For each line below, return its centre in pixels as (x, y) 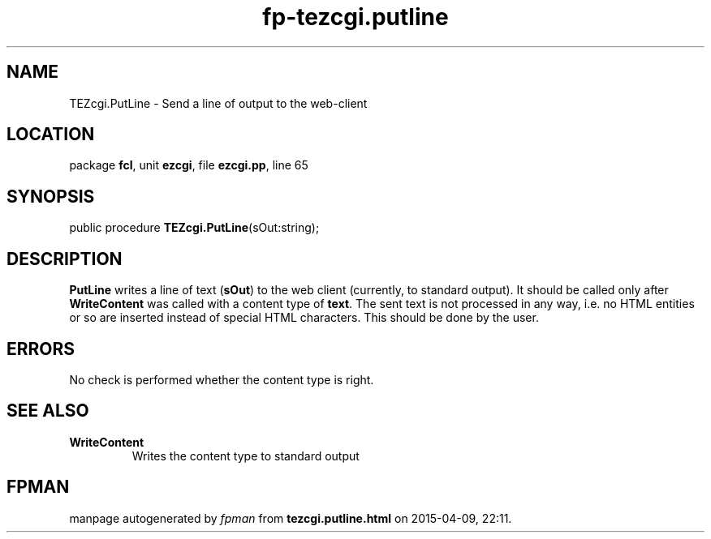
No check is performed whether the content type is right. (222, 379)
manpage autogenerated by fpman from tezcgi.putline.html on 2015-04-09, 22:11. (291, 518)
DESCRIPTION (65, 259)
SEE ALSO (48, 411)
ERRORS (41, 349)
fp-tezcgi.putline (355, 17)
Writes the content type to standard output (246, 456)
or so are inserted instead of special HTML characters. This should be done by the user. (304, 318)
